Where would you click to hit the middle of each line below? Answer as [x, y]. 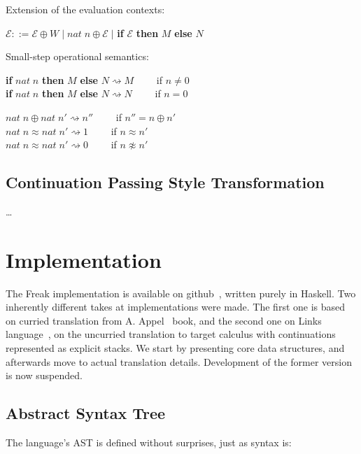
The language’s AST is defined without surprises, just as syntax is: [149, 442]
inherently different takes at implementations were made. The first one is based [176, 307]
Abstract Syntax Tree [86, 413]
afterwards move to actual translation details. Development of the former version [179, 361]
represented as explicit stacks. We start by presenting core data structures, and [175, 348]
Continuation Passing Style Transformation [165, 182]
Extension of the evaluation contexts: [85, 9]
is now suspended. [44, 375]
